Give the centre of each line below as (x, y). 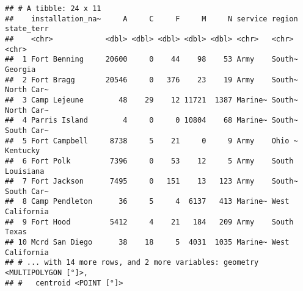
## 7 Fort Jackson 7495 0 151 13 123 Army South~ (151, 181)
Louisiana (25, 171)
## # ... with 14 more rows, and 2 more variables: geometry (132, 263)
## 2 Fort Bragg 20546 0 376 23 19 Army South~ (151, 80)
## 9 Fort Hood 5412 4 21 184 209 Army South (149, 222)
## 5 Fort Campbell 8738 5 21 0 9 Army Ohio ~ (151, 141)
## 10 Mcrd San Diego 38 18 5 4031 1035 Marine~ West (147, 242)
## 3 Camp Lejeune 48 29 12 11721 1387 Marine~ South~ (151, 100)
